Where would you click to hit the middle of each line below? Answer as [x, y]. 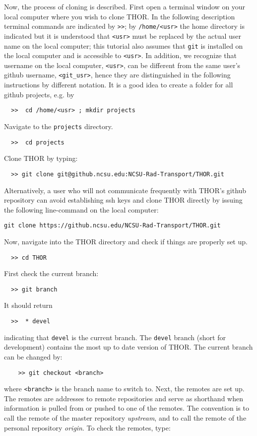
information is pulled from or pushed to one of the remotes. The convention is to [127, 408]
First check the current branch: [51, 273]
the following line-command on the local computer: [81, 209]
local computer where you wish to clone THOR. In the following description [120, 16]
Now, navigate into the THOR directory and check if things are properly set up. [126, 241]
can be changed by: [33, 356]
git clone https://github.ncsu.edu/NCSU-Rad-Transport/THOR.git [112, 226]
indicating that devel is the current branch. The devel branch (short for [115, 337]
